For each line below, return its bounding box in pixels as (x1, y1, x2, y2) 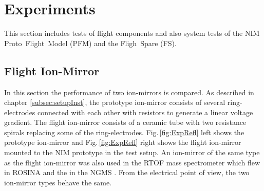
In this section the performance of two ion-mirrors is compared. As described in (4, 87, 254, 97)
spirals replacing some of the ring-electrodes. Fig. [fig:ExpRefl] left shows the (4, 126, 244, 137)
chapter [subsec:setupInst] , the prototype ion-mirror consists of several (4, 97, 225, 108)
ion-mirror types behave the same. (4, 177, 112, 187)
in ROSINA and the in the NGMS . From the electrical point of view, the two (4, 167, 250, 178)
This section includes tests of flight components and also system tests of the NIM (4, 28, 260, 38)
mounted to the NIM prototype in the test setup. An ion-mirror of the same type (4, 147, 260, 158)
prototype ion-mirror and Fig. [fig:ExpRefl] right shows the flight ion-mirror (4, 137, 241, 147)
